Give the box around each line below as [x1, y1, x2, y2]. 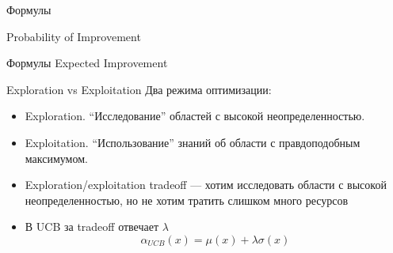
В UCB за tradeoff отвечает [25, 218, 159, 235]
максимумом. [25, 149, 88, 166]
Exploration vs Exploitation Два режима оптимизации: [6, 81, 272, 97]
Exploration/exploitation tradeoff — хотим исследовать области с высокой [25, 176, 387, 193]
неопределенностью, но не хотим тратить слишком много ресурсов [25, 191, 349, 208]
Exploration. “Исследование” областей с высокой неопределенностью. [25, 108, 365, 124]
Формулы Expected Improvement [6, 55, 168, 71]
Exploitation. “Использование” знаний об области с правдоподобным [25, 134, 361, 150]
